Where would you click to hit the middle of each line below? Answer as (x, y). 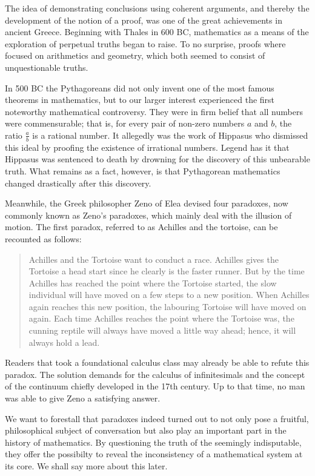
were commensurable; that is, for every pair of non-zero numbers (125, 123)
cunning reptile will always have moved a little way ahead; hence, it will (162, 330)
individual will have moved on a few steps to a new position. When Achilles (169, 295)
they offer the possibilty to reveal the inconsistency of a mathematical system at (154, 454)
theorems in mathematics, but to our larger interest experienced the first (140, 100)
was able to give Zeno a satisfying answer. (83, 398)
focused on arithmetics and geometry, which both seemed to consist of (135, 55)
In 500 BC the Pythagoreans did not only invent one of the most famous (140, 88)
